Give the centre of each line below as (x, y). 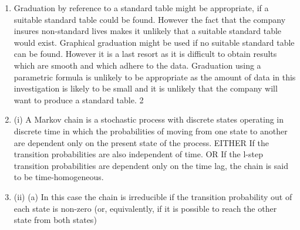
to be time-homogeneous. (59, 177)
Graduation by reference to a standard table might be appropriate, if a (141, 8)
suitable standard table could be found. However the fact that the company (150, 19)
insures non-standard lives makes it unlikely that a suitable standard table (148, 31)
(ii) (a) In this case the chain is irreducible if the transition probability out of (153, 196)
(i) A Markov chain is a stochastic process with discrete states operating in (149, 119)
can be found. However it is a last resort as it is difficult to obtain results (145, 54)
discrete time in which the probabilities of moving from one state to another (151, 131)
